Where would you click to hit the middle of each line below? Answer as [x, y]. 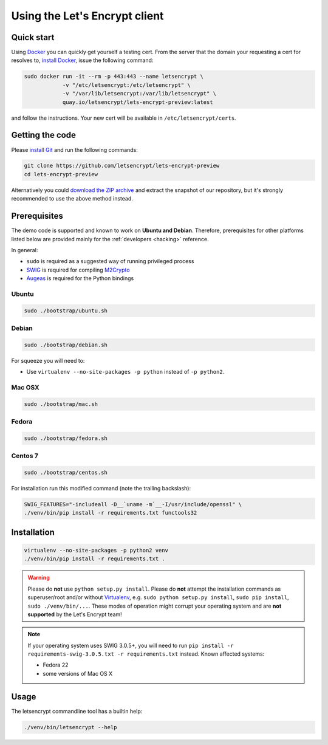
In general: [25, 250]
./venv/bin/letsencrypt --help [71, 727]
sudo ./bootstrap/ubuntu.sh [66, 311]
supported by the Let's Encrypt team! [75, 614]
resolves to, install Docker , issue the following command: [82, 60]
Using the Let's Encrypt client [87, 16]
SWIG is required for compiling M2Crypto [78, 270]
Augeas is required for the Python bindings [80, 278]
